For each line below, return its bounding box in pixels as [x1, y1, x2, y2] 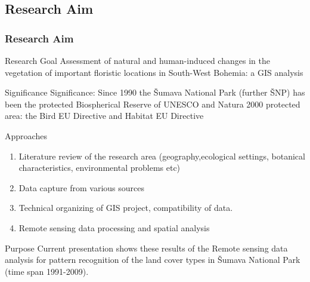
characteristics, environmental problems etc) [18, 161, 181, 174]
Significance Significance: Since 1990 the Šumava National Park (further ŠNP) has [5, 86, 305, 99]
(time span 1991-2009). [5, 265, 89, 277]
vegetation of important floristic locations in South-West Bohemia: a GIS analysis [5, 66, 303, 78]
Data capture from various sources [18, 181, 144, 194]
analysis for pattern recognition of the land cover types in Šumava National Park [5, 253, 300, 266]
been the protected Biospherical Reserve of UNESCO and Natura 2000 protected [5, 97, 300, 110]
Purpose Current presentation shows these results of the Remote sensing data [5, 241, 288, 254]
